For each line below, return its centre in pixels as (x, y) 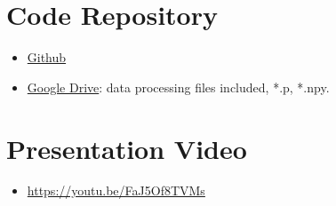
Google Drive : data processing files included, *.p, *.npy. (178, 87)
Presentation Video (127, 148)
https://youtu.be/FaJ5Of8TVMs (116, 190)
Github (47, 57)
